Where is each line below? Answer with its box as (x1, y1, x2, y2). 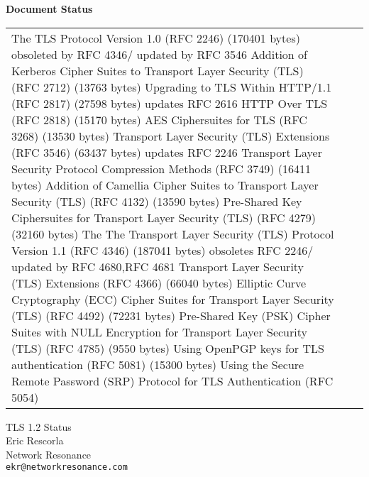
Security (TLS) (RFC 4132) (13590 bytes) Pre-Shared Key (11, 192, 302, 209)
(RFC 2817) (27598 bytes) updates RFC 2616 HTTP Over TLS (11, 94, 328, 111)
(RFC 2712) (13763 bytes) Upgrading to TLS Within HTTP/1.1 (11, 78, 332, 95)
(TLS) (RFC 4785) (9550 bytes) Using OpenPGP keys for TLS (11, 339, 324, 356)
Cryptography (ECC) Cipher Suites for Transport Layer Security (11, 290, 334, 307)
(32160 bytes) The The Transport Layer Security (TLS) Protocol (11, 225, 334, 242)
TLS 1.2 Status (6, 419, 72, 434)
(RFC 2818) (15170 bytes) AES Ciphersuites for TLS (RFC (11, 111, 307, 128)
